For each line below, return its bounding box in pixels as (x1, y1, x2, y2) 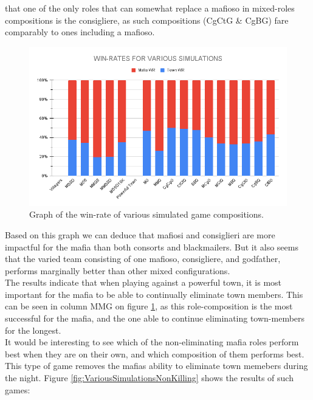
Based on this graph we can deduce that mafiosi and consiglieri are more (5, 228, 275, 241)
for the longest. (5, 323, 61, 336)
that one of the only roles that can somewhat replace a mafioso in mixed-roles (5, 2, 295, 14)
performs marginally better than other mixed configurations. (5, 264, 230, 277)
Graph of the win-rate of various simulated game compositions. (29, 208, 264, 221)
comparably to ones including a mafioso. (5, 26, 155, 38)
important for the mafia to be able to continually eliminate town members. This (5, 288, 303, 300)
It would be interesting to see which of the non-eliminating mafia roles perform (5, 336, 299, 348)
